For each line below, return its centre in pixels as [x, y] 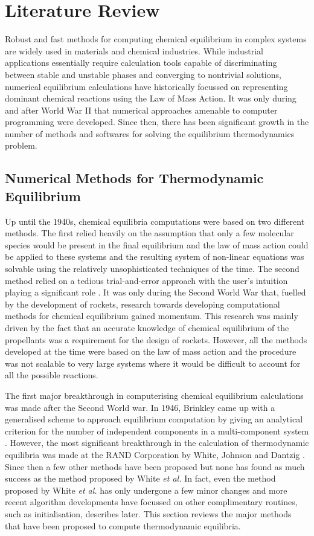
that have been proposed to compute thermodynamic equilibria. [123, 525]
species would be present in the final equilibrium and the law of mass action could [157, 244]
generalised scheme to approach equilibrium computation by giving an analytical [154, 419]
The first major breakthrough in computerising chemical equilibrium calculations [154, 395]
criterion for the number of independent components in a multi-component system [157, 431]
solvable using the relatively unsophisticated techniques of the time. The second [152, 269]
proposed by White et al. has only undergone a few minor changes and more [146, 490]
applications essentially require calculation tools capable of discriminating [141, 63]
